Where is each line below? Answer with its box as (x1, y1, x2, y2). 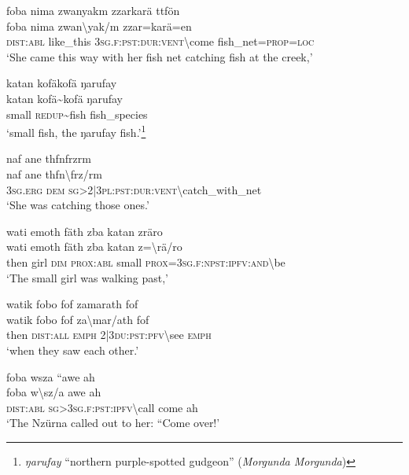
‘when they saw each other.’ (6, 341, 139, 358)
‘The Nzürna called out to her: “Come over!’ (6, 414, 220, 431)
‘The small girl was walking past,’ (6, 269, 168, 285)
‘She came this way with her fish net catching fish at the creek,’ (6, 48, 313, 64)
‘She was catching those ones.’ (6, 197, 149, 213)
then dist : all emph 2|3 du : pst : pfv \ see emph (6, 326, 212, 343)
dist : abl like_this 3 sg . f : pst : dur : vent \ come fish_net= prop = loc (6, 33, 315, 50)
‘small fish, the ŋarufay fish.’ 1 (6, 122, 146, 140)
